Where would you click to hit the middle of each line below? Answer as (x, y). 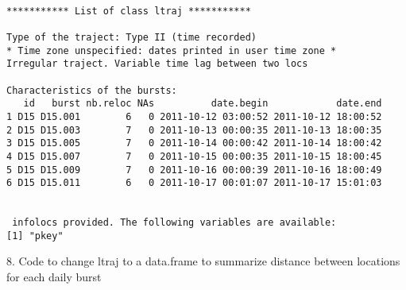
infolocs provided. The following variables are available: (174, 223)
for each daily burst (54, 277)
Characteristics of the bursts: (92, 90)
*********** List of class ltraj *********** (129, 11)
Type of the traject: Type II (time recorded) (131, 37)
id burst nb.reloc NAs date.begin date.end (203, 104)
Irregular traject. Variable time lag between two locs (157, 64)
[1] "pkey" (35, 236)
